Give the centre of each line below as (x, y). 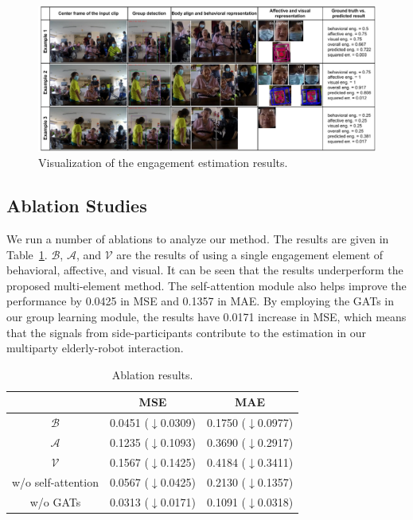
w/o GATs (55, 501)
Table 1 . (27, 254)
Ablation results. (152, 374)
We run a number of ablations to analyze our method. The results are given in (198, 238)
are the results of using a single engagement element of (250, 254)
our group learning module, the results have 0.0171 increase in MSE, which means (206, 316)
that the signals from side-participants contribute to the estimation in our (187, 332)
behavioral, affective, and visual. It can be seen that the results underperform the (205, 270)
